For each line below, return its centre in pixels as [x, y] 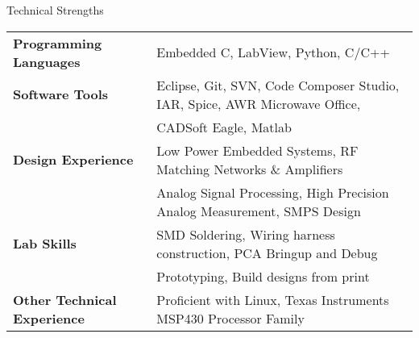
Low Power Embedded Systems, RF [257, 150]
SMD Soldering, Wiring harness [246, 234]
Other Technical [65, 299]
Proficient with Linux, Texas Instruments [273, 299]
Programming [58, 43]
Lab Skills [45, 244]
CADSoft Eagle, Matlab [224, 127]
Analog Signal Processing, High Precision [273, 192]
